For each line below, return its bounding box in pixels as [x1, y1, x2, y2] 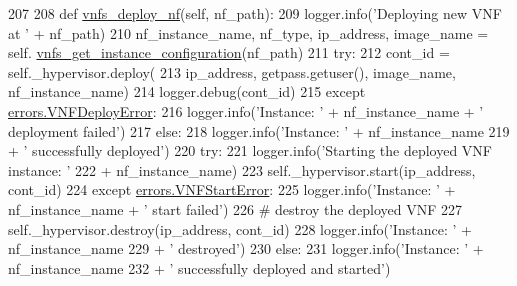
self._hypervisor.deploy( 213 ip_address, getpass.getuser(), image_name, [8, 61, 456, 82]
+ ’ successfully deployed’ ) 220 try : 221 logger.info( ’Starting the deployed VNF [8, 140, 493, 161]
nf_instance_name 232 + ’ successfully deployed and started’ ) [8, 257, 391, 278]
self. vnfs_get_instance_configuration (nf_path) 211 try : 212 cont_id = [8, 42, 450, 63]
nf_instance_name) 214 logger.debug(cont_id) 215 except [8, 81, 366, 102]
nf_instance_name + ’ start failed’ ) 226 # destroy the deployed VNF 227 [8, 198, 462, 219]
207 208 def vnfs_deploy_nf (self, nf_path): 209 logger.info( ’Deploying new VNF [8, 3, 502, 23]
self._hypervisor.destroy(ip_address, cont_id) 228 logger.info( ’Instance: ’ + [8, 218, 472, 239]
